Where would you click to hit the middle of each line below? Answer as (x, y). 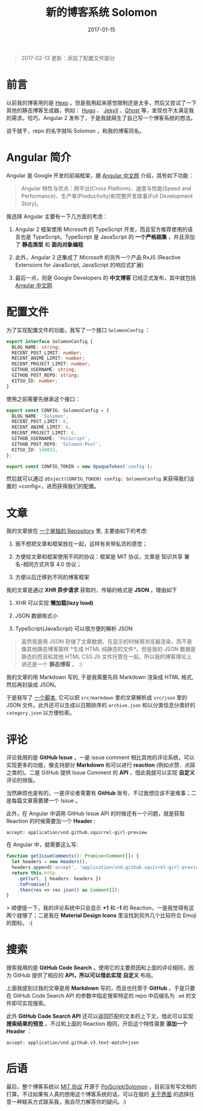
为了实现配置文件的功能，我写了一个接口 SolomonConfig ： (78, 330)
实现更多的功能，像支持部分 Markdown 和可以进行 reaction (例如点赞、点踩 (101, 765)
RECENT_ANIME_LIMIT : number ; (48, 358)
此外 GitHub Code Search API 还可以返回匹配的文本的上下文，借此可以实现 (100, 1016)
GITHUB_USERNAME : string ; (44, 370)
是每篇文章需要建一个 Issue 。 (43, 801)
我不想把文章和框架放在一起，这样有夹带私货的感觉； (81, 544)
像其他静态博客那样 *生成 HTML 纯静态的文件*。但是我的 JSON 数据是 (108, 649)
